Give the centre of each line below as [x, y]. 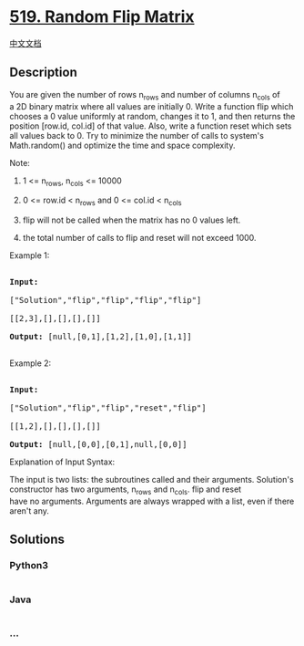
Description [43, 73]
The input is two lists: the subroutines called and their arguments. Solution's [152, 480]
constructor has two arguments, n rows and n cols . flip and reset [126, 490]
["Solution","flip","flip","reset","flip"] [108, 408]
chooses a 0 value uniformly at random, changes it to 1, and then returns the [152, 116]
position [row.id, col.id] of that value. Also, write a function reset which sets [151, 126]
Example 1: [30, 255]
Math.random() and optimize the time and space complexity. [122, 145]
